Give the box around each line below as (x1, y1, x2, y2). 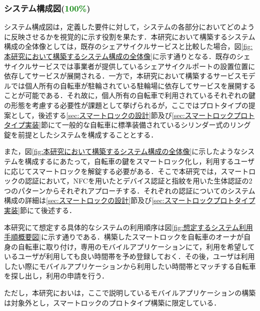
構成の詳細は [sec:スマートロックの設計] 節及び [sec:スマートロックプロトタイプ (4, 195, 255, 205)
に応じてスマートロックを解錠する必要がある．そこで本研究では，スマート (4, 165, 249, 176)
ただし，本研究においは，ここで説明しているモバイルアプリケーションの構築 (4, 287, 256, 298)
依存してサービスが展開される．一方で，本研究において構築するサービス (4, 70, 241, 81)
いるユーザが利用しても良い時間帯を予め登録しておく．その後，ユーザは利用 (4, 251, 255, 261)
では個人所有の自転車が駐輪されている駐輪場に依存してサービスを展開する (10, 80, 256, 90)
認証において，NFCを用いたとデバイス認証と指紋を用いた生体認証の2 (24, 175, 252, 186)
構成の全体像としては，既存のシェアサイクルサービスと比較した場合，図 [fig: (4, 41, 253, 51)
